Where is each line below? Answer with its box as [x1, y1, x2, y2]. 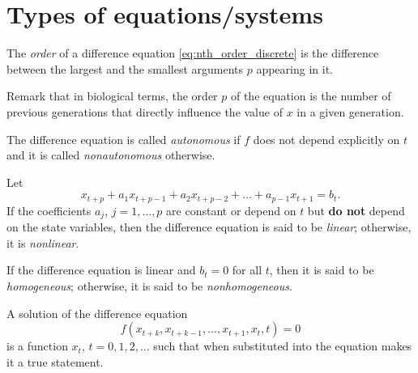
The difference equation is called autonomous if [6, 130, 241, 147]
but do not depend [307, 201, 405, 218]
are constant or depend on [166, 201, 296, 218]
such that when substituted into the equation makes [153, 337, 412, 354]
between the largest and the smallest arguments [6, 60, 244, 77]
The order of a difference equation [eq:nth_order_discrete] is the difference [6, 45, 379, 61]
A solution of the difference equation [6, 304, 188, 321]
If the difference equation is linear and [6, 261, 196, 278]
